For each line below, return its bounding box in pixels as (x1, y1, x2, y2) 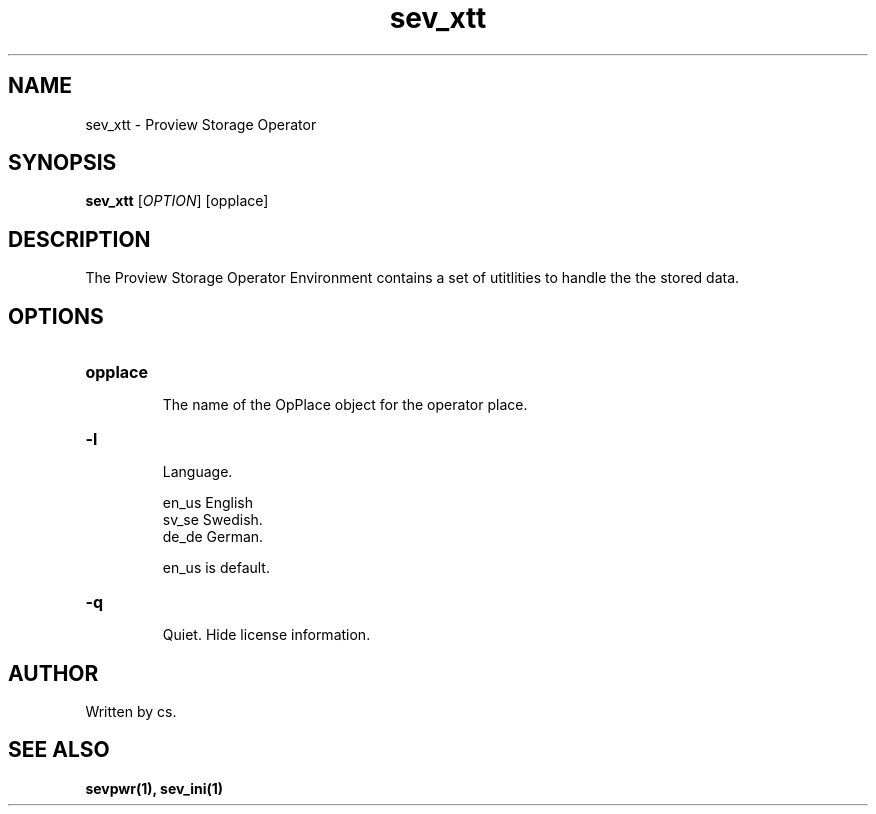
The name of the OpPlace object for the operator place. (162, 396, 528, 414)
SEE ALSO (8, 737, 110, 763)
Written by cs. (85, 702, 177, 720)
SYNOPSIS (8, 150, 117, 176)
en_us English (162, 494, 253, 512)
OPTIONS (8, 303, 104, 329)
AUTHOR (8, 660, 99, 686)
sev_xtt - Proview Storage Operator (85, 115, 317, 133)
